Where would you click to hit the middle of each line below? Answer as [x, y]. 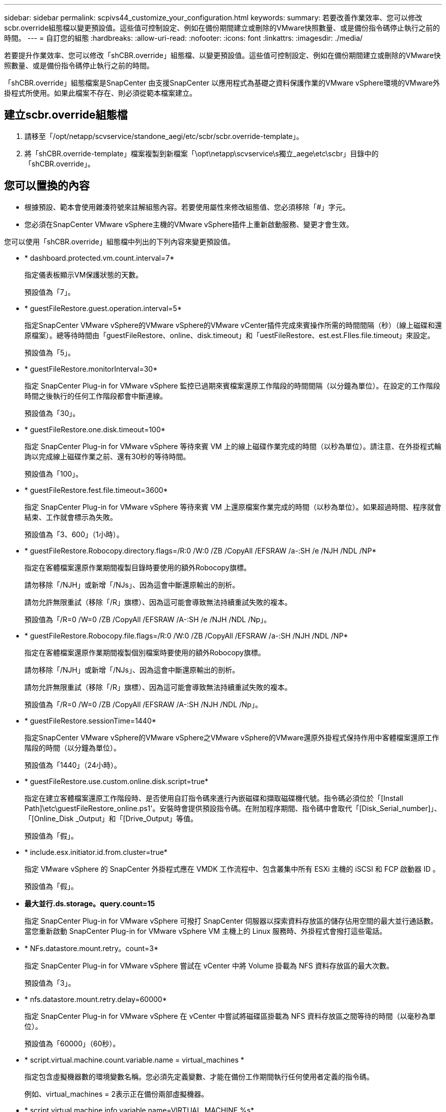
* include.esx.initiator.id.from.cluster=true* [96, 852]
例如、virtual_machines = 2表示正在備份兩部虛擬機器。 [117, 1094]
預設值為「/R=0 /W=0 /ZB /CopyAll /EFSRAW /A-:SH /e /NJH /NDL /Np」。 [148, 619]
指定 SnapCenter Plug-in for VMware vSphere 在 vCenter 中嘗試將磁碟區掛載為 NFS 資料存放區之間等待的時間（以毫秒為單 [230, 1016]
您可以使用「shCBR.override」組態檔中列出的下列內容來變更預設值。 [119, 241]
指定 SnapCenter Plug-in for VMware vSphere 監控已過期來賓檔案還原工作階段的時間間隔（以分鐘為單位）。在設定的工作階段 [232, 385]
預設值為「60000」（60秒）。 [72, 1043]
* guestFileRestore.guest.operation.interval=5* [103, 308]
